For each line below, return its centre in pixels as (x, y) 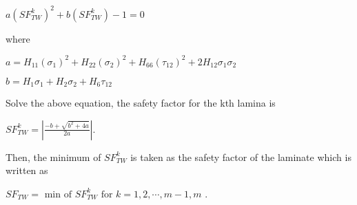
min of (58, 194)
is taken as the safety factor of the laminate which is (241, 157)
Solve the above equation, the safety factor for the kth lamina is (141, 103)
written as (27, 170)
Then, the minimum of (53, 157)
